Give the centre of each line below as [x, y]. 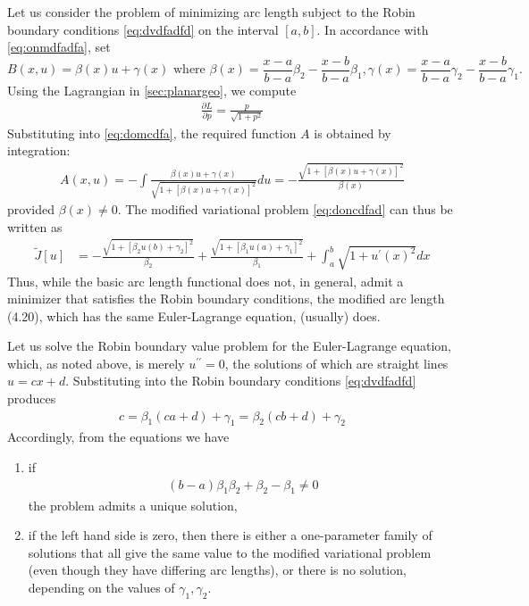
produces [32, 398]
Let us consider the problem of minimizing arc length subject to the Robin [211, 12]
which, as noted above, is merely [96, 363]
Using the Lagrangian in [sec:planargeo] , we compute [152, 90]
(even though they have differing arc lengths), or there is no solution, [217, 570]
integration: [39, 150]
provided [31, 209]
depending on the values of [101, 587]
